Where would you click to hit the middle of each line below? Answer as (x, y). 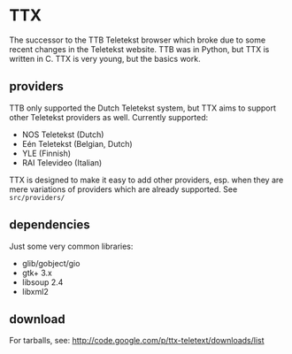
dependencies (50, 225)
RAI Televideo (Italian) (62, 162)
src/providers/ (37, 197)
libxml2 (35, 291)
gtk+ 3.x (37, 273)
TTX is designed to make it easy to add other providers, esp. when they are (146, 180)
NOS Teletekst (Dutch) (63, 135)
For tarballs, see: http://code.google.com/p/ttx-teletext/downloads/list (137, 341)
